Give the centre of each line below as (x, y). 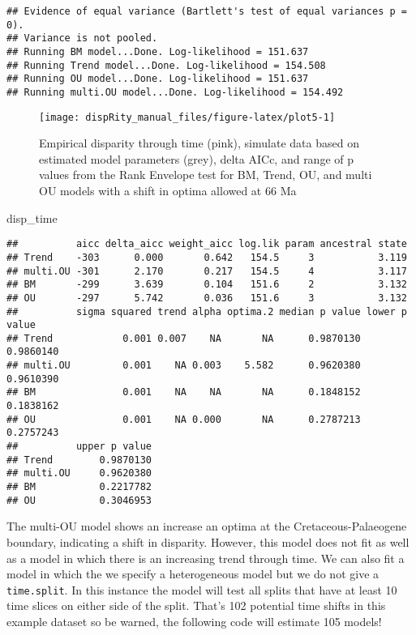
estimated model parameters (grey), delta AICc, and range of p (197, 158)
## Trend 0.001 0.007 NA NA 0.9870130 (184, 338)
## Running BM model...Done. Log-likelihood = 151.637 (158, 51)
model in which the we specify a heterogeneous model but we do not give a (193, 574)
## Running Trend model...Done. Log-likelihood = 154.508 (166, 65)
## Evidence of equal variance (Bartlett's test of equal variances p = (207, 11)
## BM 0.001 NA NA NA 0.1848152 (184, 392)
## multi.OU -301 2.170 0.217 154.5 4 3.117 (207, 271)
